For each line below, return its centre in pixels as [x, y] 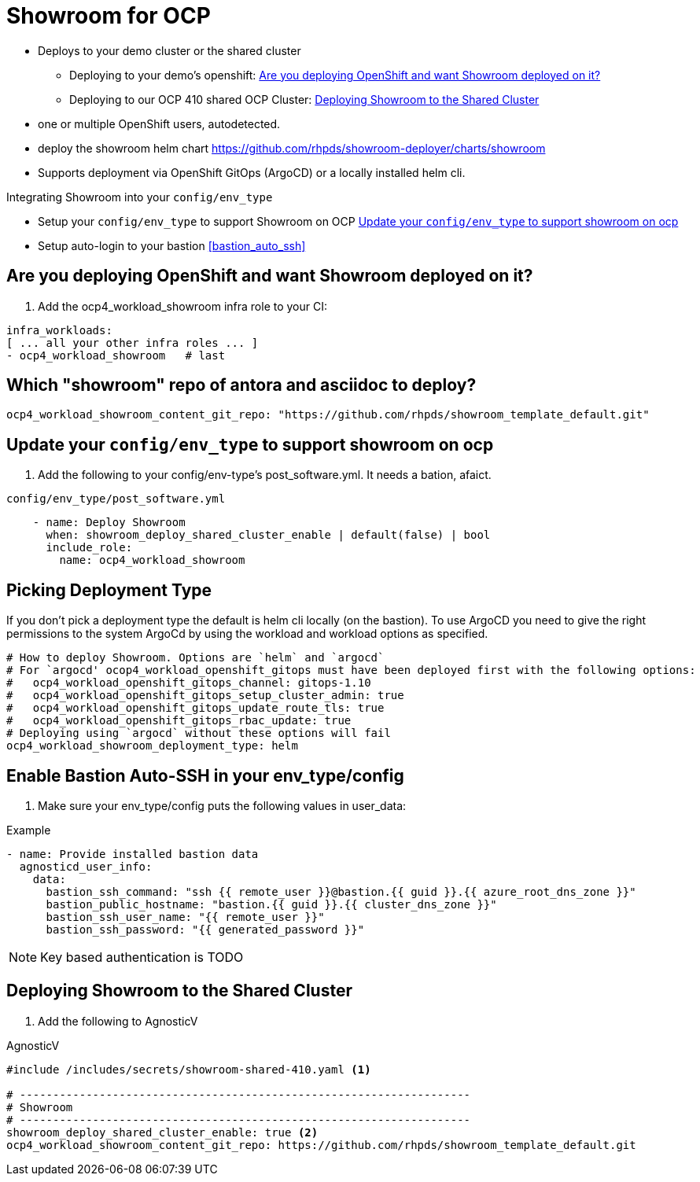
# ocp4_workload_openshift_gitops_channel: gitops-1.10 [189, 683]
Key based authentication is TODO [142, 957]
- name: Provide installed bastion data [133, 854]
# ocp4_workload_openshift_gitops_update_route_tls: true [195, 708]
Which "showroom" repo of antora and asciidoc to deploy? [241, 385]
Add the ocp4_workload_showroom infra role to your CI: [183, 306]
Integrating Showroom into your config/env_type [140, 197]
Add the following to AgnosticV [118, 1021]
